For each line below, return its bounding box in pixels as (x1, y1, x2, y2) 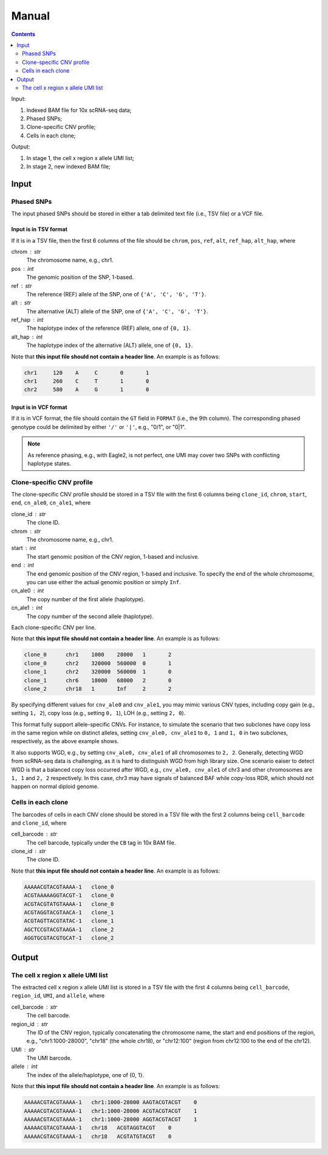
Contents (11, 30, 36, 38)
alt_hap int (11, 333, 43, 340)
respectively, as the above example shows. (11, 738, 119, 745)
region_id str (11, 1020, 48, 1028)
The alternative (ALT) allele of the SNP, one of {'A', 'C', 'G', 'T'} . (26, 307, 208, 315)
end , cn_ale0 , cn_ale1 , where (11, 499, 91, 506)
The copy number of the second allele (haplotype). (26, 612, 154, 620)
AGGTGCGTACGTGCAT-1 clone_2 (24, 935, 114, 941)
